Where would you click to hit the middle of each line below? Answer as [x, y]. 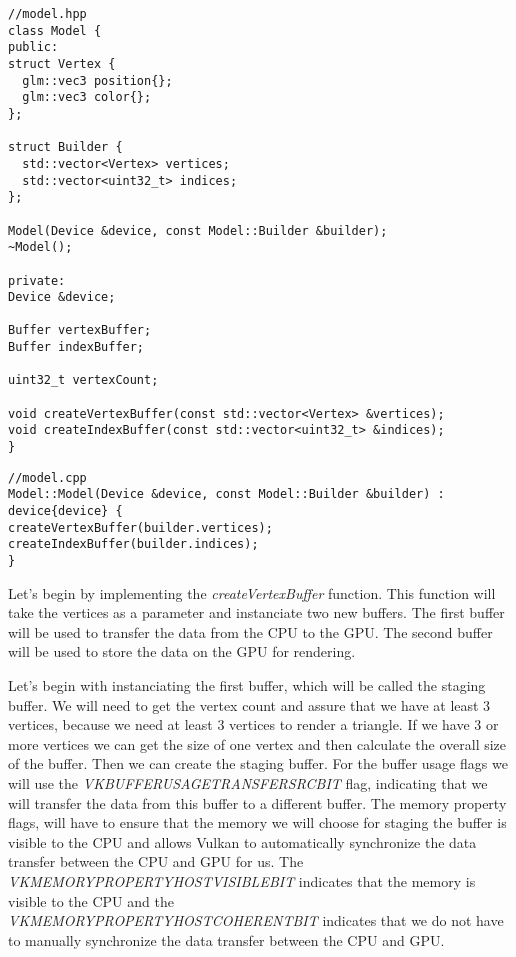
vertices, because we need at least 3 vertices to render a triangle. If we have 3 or [253, 724]
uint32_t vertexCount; [83, 380]
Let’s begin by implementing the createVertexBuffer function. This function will [252, 592]
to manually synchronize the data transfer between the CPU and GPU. [226, 939]
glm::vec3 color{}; [87, 97]
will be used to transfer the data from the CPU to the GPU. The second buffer [250, 631]
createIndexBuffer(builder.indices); [133, 544]
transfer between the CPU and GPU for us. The [156, 861]
